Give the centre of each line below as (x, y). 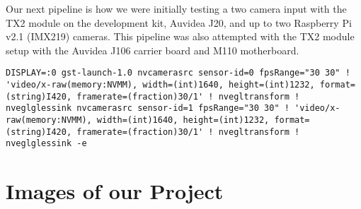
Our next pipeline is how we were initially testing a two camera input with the (176, 8)
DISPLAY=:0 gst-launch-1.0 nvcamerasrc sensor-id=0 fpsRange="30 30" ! (178, 73)
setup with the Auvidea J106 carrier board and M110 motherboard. (153, 50)
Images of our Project (115, 191)
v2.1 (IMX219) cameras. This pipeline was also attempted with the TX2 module (180, 36)
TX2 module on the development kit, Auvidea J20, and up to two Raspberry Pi (179, 22)
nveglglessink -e (46, 144)
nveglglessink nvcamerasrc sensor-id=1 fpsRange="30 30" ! (148, 108)
